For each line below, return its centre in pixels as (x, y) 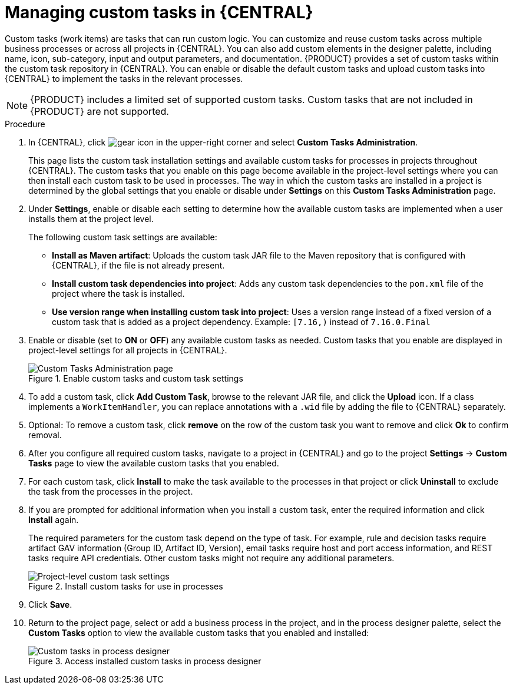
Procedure (25, 124)
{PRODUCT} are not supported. (100, 111)
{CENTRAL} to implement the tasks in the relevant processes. (124, 78)
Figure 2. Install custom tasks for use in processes (126, 586)
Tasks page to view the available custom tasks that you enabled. (154, 463)
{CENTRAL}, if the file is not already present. (138, 265)
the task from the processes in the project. (111, 491)
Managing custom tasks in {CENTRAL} (159, 12)
